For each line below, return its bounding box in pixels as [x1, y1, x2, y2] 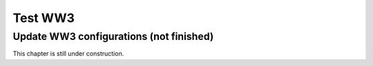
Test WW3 [12, 10, 75, 25]
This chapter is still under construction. [12, 49, 124, 58]
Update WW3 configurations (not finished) [12, 30, 214, 43]
